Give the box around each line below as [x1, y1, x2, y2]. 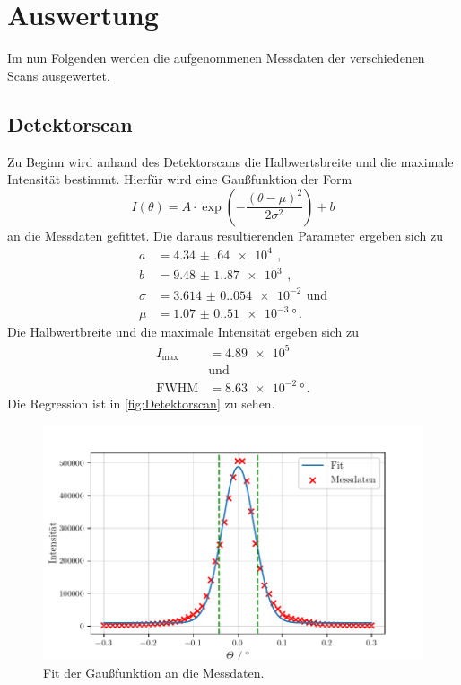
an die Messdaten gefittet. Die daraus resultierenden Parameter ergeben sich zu [7, 225, 443, 244]
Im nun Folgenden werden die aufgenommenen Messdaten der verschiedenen [7, 48, 425, 67]
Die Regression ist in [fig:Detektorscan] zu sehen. [7, 393, 275, 412]
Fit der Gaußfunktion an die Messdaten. [43, 663, 265, 681]
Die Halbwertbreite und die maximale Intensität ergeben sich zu [7, 322, 360, 341]
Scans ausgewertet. [7, 66, 110, 84]
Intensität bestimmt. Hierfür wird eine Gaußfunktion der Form [7, 170, 352, 189]
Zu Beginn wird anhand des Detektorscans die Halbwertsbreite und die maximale [7, 152, 454, 171]
